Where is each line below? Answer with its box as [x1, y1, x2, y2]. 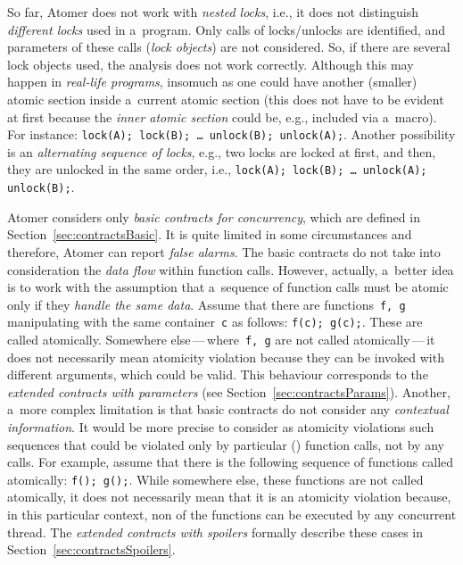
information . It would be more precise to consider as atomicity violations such [7, 418, 434, 436]
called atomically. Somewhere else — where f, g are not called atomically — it [7, 330, 435, 348]
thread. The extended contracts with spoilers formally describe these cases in [7, 522, 423, 541]
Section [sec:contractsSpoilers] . [7, 540, 176, 559]
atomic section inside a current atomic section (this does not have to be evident [7, 89, 444, 108]
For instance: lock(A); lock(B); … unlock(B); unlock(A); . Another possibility [7, 125, 456, 144]
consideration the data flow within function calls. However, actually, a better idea [7, 260, 454, 278]
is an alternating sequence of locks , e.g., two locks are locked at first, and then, [7, 142, 436, 161]
